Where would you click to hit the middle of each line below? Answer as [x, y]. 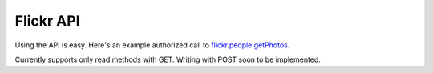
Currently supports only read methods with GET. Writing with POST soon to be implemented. [168, 59]
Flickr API [47, 21]
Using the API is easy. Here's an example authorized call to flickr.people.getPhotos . [152, 45]
